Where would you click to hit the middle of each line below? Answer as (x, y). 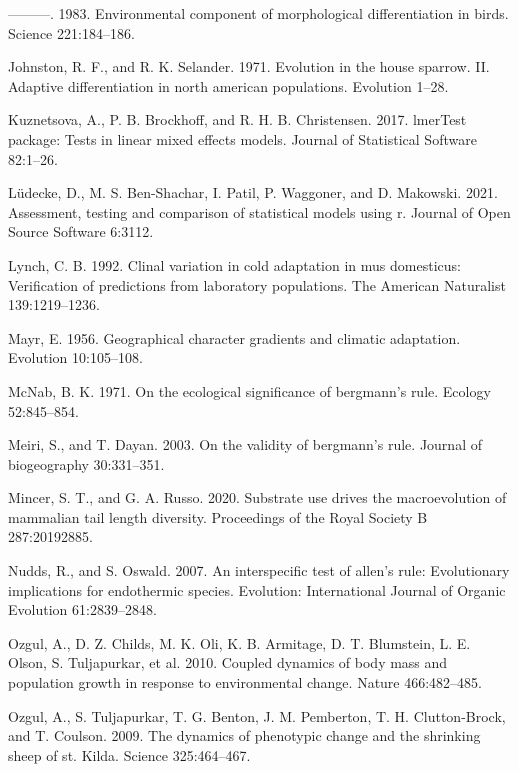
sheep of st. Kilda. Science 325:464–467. (129, 754)
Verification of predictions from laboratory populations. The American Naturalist (257, 284)
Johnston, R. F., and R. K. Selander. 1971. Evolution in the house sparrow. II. (249, 66)
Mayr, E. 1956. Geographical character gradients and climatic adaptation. (234, 337)
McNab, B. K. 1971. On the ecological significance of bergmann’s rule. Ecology (249, 390)
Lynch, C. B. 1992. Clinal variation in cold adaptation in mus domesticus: (234, 264)
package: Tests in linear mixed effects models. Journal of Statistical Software (242, 138)
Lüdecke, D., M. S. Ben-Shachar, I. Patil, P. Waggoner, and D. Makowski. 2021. (253, 192)
